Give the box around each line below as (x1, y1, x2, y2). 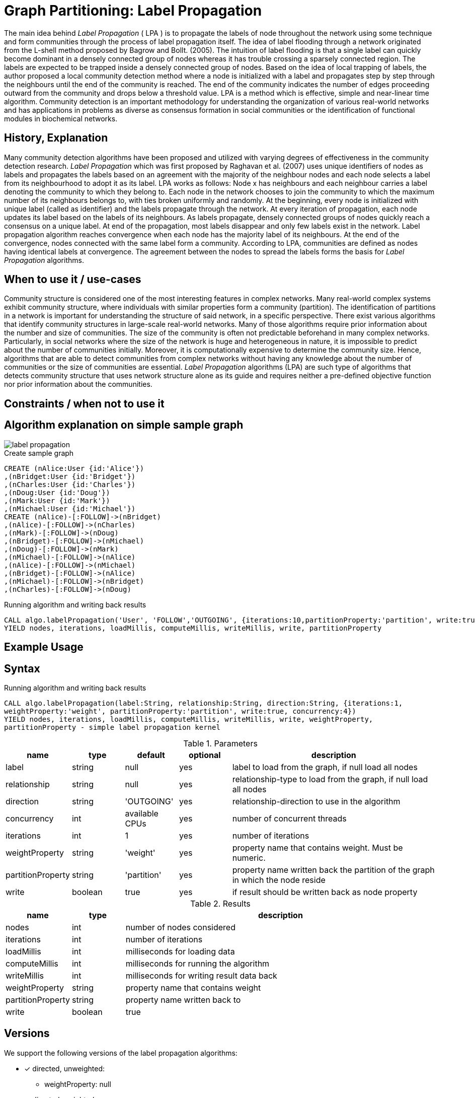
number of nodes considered (125, 922, 235, 932)
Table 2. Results (190, 898, 251, 909)
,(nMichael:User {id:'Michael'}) (4, 504, 136, 513)
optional (189, 749, 221, 760)
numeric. (232, 852, 266, 863)
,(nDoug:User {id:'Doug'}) (4, 488, 110, 497)
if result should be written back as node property (232, 886, 418, 897)
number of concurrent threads (232, 813, 347, 823)
